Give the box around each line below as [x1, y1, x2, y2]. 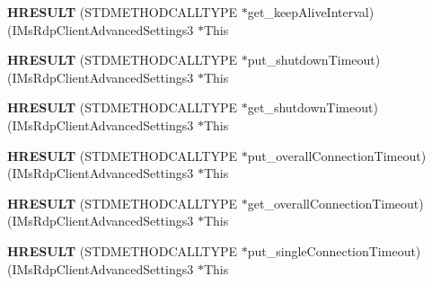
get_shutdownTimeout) [247, 98, 378, 117]
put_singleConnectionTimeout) [247, 241, 421, 260]
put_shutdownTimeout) [247, 50, 381, 69]
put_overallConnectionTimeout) [247, 146, 427, 165]
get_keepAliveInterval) [247, 3, 375, 21]
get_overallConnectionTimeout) [247, 193, 424, 212]
